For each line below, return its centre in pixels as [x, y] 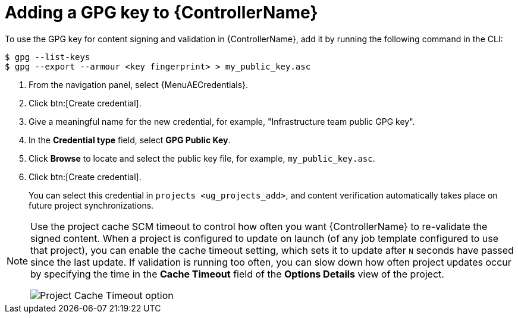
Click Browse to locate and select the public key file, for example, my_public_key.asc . [202, 158]
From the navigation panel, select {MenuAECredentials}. [139, 84]
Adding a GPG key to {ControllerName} [161, 12]
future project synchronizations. [91, 205]
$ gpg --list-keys [48, 57]
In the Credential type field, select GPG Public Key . [130, 140]
